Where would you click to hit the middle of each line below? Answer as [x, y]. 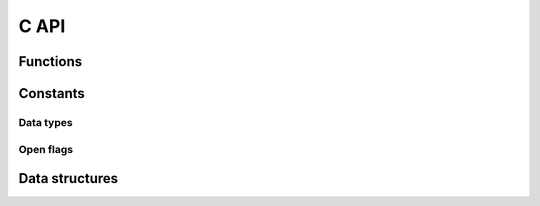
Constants [51, 93]
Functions [50, 61]
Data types [46, 122]
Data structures [68, 178]
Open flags [46, 149]
